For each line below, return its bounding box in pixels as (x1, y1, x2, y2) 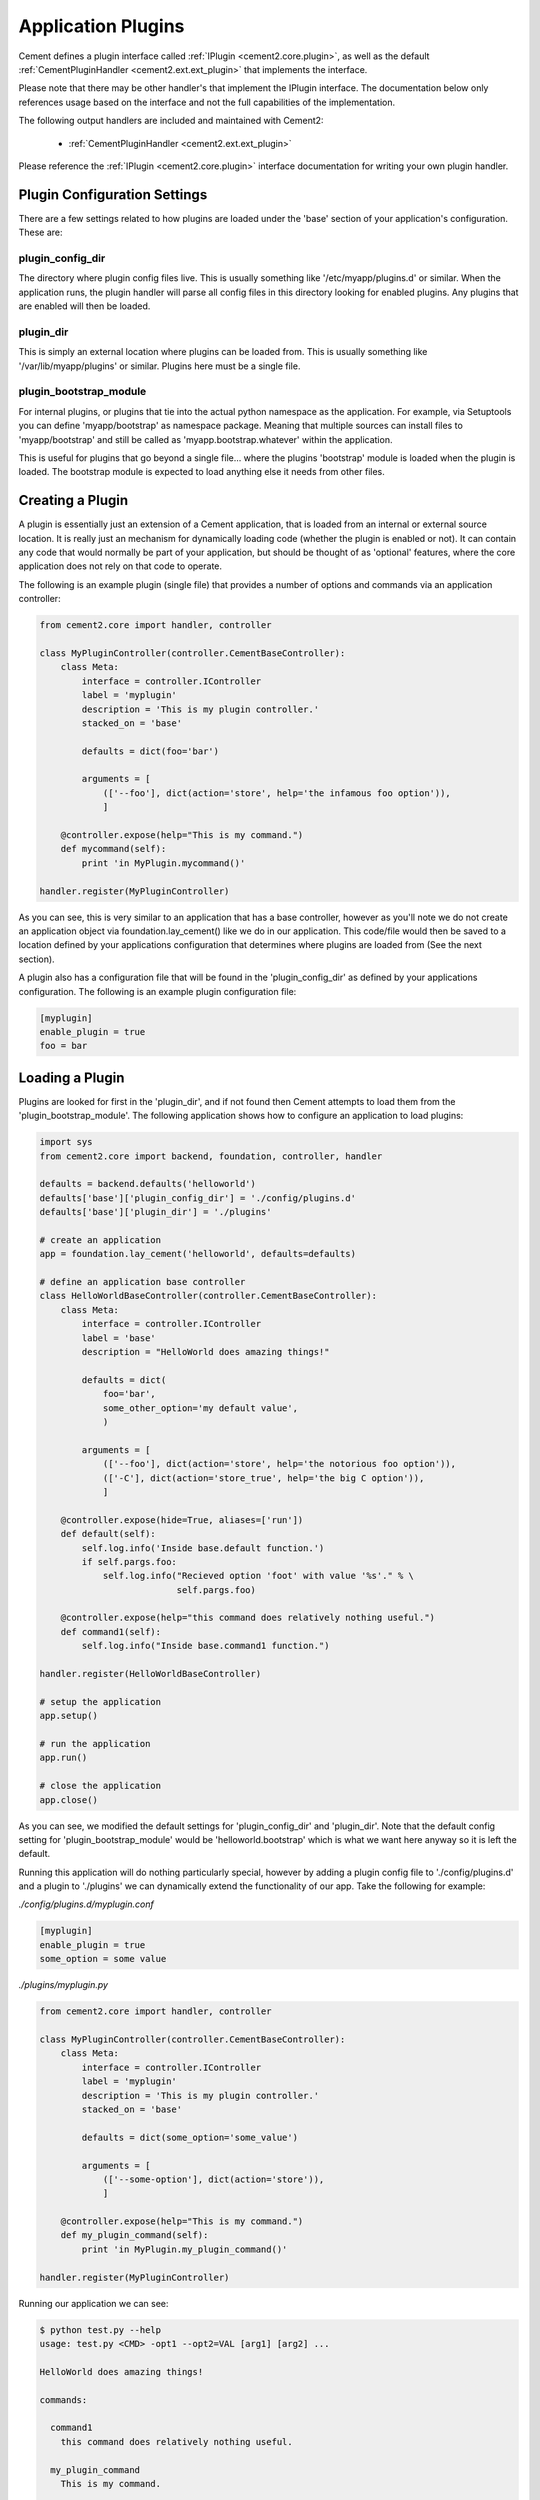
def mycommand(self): (60, 843, 167, 855)
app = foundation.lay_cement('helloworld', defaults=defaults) (39, 1248, 357, 1260)
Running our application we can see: (18, 2297, 169, 2309)
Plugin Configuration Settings (18, 186, 208, 203)
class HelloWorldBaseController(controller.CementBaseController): (39, 1290, 378, 1302)
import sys (39, 1136, 93, 1148)
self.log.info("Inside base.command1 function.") (81, 1640, 330, 1652)
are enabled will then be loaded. (18, 300, 151, 312)
